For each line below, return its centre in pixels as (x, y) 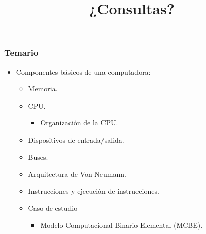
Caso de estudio (53, 208)
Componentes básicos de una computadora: (83, 71)
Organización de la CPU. (79, 123)
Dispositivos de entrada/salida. (76, 140)
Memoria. (43, 89)
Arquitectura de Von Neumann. (77, 174)
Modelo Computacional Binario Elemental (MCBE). (122, 225)
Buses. (38, 157)
